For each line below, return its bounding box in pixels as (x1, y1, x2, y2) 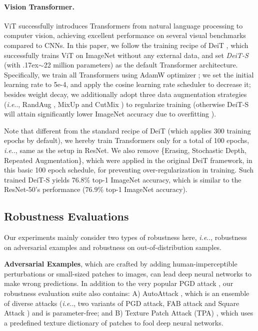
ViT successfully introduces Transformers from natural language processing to (4, 20, 243, 30)
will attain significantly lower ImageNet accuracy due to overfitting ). (4, 108, 216, 119)
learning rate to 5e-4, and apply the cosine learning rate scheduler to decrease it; (4, 79, 251, 89)
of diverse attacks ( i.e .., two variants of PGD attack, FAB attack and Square (4, 297, 239, 308)
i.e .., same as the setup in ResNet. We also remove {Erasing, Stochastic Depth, (4, 144, 246, 155)
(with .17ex (4, 59, 38, 70)
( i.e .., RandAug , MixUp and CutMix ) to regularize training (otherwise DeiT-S (4, 98, 249, 109)
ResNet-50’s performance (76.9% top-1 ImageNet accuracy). (4, 184, 187, 194)
